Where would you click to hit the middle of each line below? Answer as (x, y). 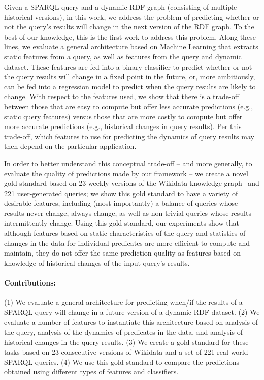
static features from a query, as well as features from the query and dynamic (123, 56)
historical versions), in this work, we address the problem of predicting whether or (132, 17)
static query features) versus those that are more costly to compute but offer (123, 116)
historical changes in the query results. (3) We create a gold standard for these (126, 342)
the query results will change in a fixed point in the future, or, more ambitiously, (130, 76)
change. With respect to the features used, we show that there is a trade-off (122, 96)
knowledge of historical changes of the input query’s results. (97, 262)
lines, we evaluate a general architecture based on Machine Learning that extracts (131, 46)
